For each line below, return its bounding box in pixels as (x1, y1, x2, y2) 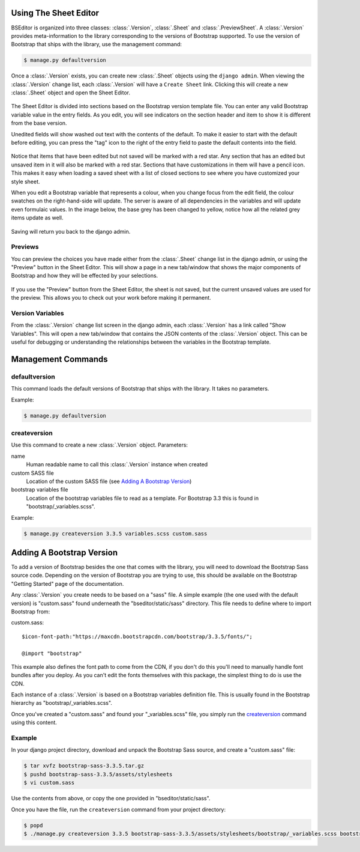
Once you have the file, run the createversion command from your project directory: (11, 806, 226, 813)
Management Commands (11, 354, 108, 364)
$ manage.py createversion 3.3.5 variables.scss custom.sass (23, 530, 208, 537)
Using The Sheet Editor (11, 8, 99, 18)
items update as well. (11, 214, 64, 222)
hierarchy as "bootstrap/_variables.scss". (11, 699, 112, 707)
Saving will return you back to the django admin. (11, 228, 131, 235)
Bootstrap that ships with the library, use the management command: (11, 41, 182, 48)
